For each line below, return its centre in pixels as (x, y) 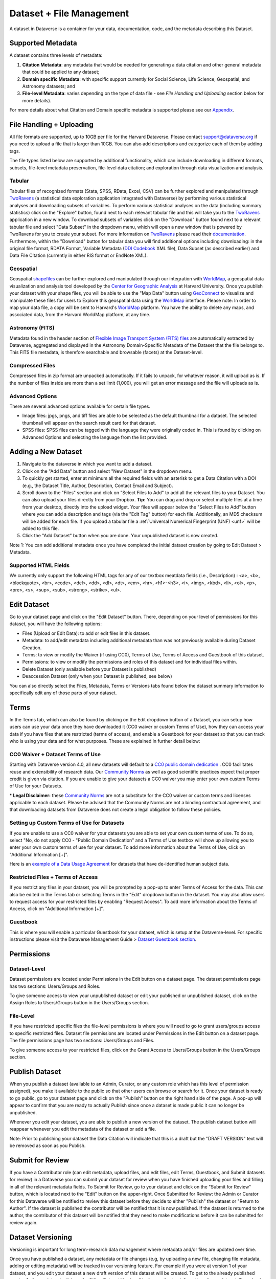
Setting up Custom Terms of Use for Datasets (67, 823)
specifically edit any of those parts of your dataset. (63, 693)
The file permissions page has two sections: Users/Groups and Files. (82, 1041)
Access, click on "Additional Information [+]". (57, 909)
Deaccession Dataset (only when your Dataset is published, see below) (97, 676)
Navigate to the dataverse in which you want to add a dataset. (87, 464)
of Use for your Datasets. (36, 786)
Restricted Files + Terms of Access (54, 877)
